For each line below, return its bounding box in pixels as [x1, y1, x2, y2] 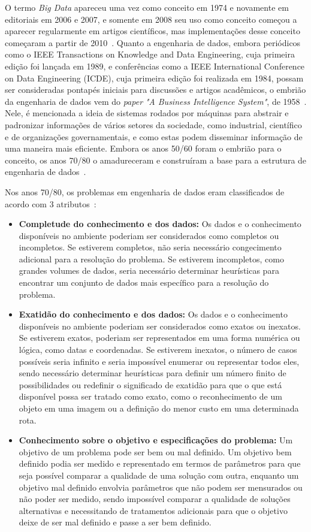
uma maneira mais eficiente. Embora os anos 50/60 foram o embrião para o [5, 142, 282, 155]
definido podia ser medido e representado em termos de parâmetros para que [19, 457, 301, 470]
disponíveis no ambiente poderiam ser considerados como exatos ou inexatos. [19, 319, 301, 332]
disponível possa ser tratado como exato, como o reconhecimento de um [19, 390, 282, 403]
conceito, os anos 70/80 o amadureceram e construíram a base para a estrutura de [5, 153, 307, 166]
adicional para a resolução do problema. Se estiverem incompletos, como [19, 252, 284, 265]
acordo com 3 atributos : [5, 197, 96, 210]
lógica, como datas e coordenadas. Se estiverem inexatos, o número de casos [19, 343, 297, 356]
